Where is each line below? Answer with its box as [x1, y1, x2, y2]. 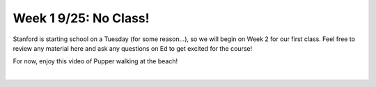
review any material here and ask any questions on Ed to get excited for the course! [13, 44, 253, 52]
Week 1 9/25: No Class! [13, 10, 150, 26]
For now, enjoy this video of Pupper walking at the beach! [13, 57, 178, 65]
